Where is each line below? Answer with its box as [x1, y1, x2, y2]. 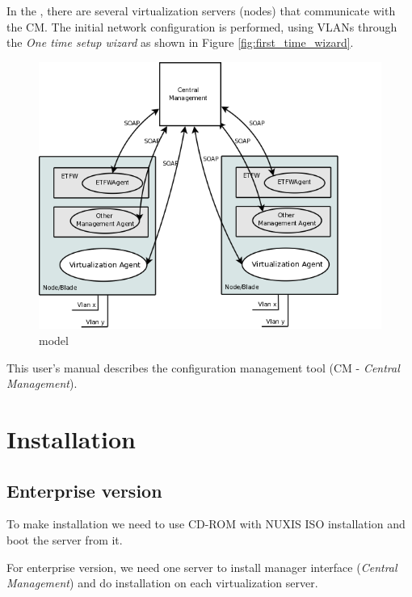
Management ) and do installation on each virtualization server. [6, 574, 318, 591]
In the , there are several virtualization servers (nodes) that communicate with [6, 2, 396, 19]
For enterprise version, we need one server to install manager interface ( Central [6, 558, 397, 575]
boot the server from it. [6, 531, 123, 548]
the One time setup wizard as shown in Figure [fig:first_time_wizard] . [6, 34, 354, 51]
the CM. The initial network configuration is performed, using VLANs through [6, 18, 397, 35]
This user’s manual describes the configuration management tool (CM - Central [6, 359, 400, 376]
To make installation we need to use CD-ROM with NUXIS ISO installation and [6, 515, 406, 532]
